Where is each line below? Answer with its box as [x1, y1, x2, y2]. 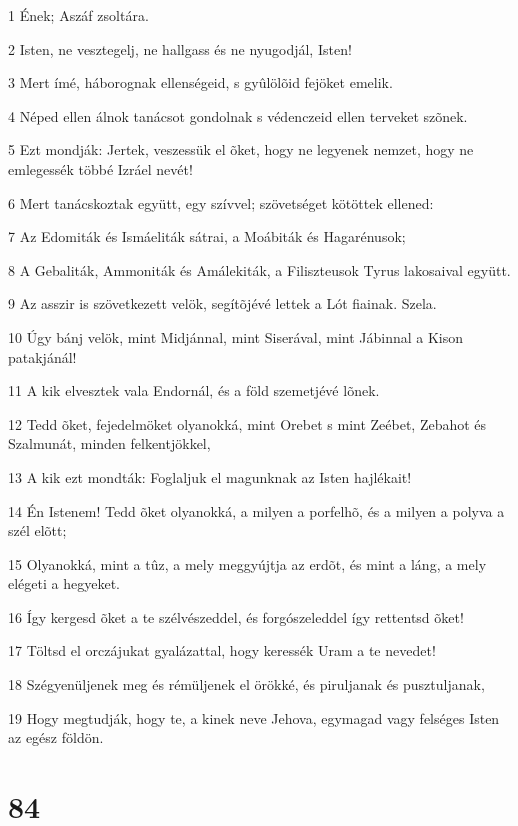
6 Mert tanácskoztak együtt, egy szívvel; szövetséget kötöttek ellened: [8, 192, 434, 213]
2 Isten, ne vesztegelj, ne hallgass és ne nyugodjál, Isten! [8, 38, 352, 59]
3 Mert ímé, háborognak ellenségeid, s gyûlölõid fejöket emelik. [8, 72, 393, 93]
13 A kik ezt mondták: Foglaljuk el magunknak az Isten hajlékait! [8, 466, 412, 487]
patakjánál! [8, 346, 77, 367]
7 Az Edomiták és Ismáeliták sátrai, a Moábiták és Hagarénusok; [8, 226, 406, 247]
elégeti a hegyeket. [8, 573, 120, 594]
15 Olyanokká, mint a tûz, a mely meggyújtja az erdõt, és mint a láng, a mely [8, 553, 487, 574]
